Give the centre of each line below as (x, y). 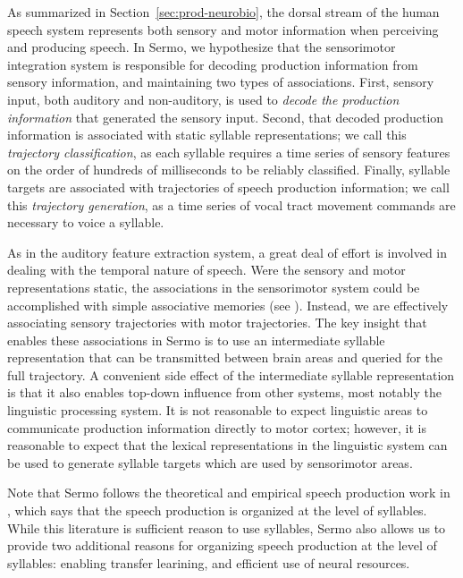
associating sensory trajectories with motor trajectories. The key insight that (217, 323)
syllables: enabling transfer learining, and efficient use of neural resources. (209, 562)
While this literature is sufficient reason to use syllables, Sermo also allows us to (227, 527)
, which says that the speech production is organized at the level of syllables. (217, 510)
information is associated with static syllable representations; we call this (207, 135)
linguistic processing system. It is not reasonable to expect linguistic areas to (218, 410)
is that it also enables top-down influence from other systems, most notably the (224, 392)
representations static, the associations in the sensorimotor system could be (214, 287)
